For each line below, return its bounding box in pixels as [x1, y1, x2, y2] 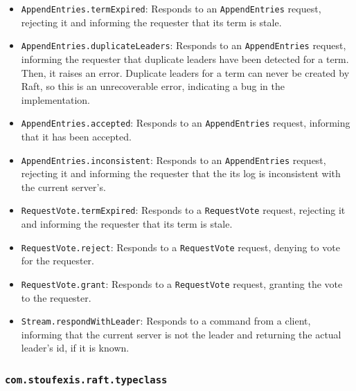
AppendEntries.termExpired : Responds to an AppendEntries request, [21, 1, 321, 15]
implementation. [21, 92, 90, 107]
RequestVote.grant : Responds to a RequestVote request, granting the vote [21, 276, 343, 291]
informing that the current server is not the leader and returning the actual [21, 327, 341, 341]
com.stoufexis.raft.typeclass [5, 374, 168, 385]
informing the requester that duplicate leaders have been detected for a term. [21, 51, 349, 66]
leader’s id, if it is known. [21, 340, 130, 355]
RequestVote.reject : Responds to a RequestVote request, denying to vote [21, 239, 340, 254]
